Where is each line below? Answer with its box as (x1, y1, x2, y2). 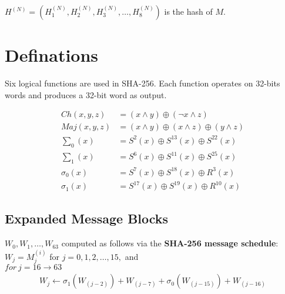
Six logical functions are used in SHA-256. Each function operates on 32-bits (5, 77, 280, 89)
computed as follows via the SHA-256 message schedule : (61, 237, 279, 249)
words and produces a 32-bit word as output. (5, 88, 167, 101)
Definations (5, 43, 99, 67)
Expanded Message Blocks (5, 209, 169, 228)
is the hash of (164, 5, 213, 17)
